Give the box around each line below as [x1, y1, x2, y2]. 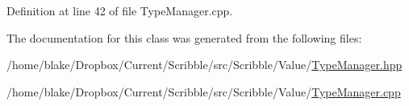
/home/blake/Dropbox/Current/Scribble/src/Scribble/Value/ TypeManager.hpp [6, 56, 403, 73]
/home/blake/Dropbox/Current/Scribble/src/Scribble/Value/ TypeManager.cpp [6, 83, 401, 100]
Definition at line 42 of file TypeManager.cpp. [6, 2, 233, 18]
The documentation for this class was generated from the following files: [6, 29, 362, 46]
